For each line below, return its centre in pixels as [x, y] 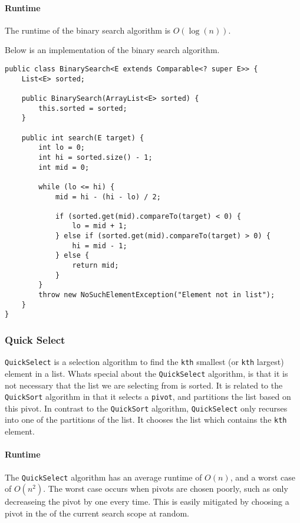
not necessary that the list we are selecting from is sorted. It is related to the [144, 385]
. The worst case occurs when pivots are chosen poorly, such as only [166, 489]
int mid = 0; [64, 167]
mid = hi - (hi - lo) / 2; [108, 197]
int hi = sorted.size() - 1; [95, 157]
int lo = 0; [62, 148]
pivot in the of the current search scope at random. [97, 513]
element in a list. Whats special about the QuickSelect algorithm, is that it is [146, 373]
